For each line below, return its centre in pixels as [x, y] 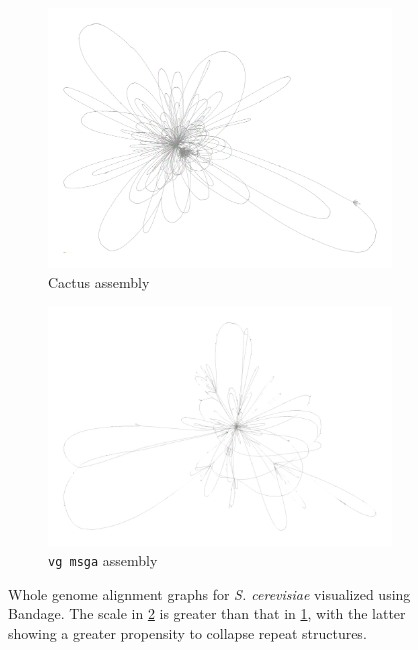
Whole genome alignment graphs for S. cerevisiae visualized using [209, 593]
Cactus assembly [99, 281]
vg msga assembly [103, 559]
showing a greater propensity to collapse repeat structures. [187, 632]
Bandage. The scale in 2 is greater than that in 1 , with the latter [207, 613]
